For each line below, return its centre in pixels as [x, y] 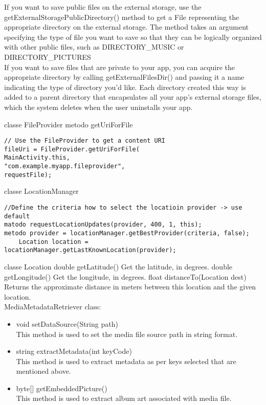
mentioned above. [43, 371]
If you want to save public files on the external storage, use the [103, 7]
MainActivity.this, [37, 158]
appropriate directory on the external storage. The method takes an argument [126, 27]
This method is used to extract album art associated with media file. [124, 398]
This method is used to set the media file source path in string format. [127, 334]
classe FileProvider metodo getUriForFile [69, 124]
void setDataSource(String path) [67, 323]
